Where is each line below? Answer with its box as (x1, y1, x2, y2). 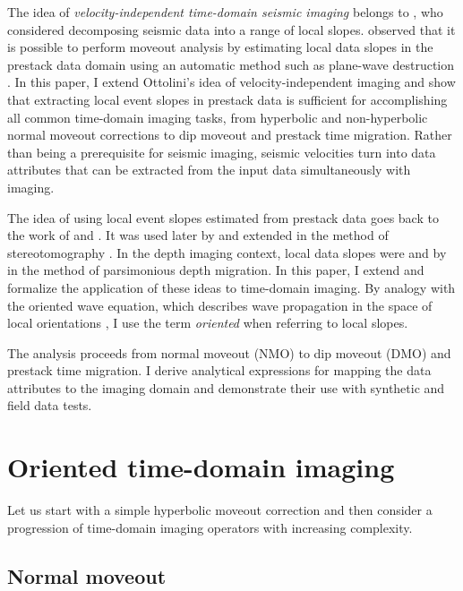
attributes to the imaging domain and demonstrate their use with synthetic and (7, 378, 445, 397)
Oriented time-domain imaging (7, 449, 395, 485)
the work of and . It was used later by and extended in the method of (7, 226, 389, 244)
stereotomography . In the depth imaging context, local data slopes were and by (7, 243, 447, 261)
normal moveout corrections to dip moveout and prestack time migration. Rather (7, 125, 452, 144)
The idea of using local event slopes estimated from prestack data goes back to (7, 208, 439, 227)
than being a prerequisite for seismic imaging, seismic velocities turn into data (7, 142, 436, 161)
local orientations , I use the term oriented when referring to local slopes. (7, 313, 408, 332)
